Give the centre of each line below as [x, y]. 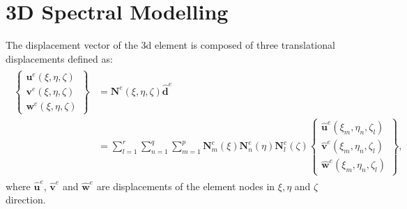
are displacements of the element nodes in [186, 186]
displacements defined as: [59, 58]
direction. [26, 200]
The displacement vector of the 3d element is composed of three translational [170, 45]
